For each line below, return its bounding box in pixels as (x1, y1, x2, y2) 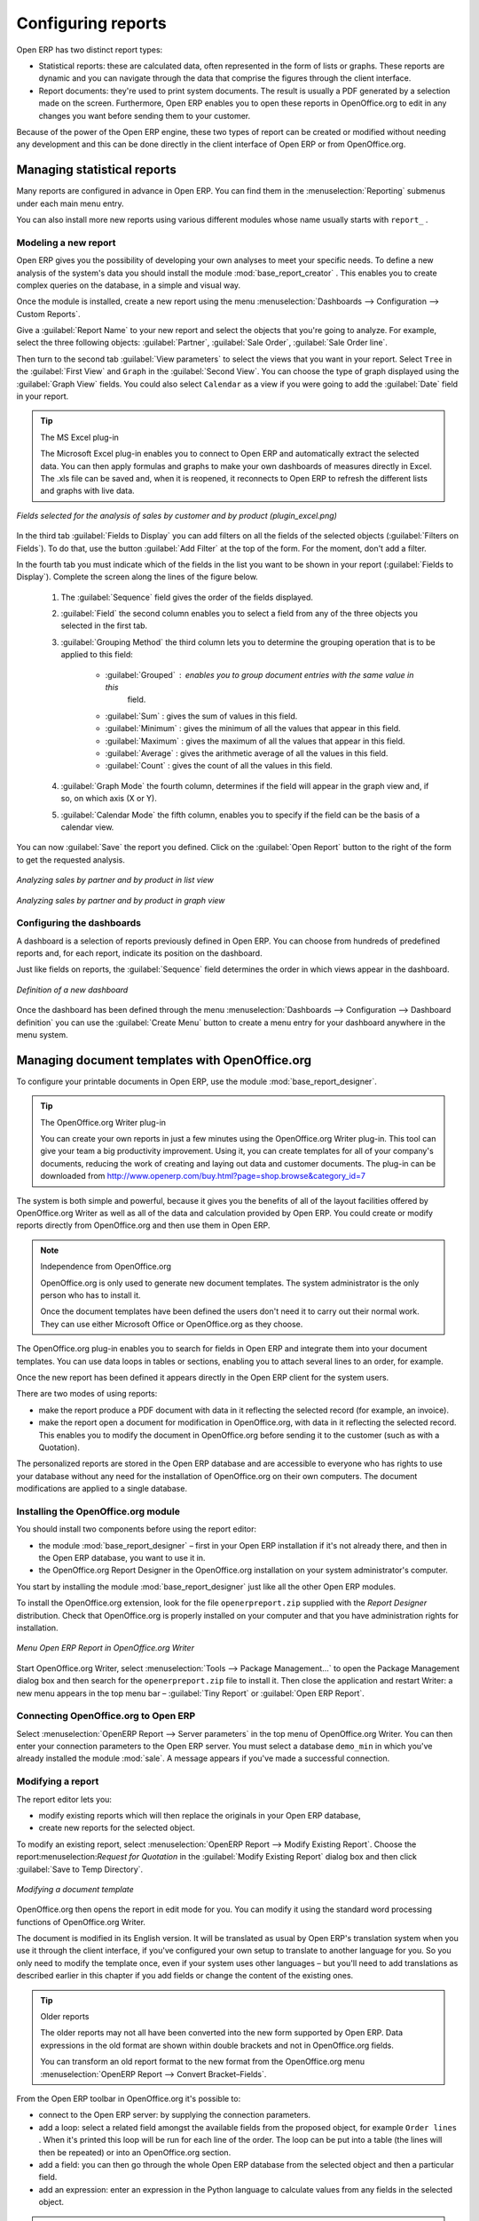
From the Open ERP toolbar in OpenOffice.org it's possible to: (16, 2093, 241, 2104)
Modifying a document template (16, 1883, 135, 1894)
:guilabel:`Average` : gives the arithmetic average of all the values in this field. (105, 748, 389, 759)
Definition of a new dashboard (16, 984, 129, 995)
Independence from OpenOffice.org (40, 1262, 172, 1272)
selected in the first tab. (60, 620, 148, 631)
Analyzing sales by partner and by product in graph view (16, 895, 225, 905)
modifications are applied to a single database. (16, 1484, 188, 1494)
